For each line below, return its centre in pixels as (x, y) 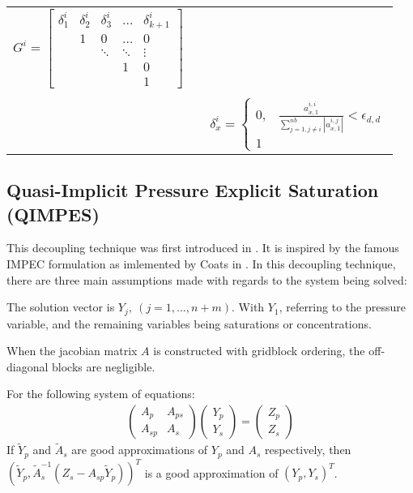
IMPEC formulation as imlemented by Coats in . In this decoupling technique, (201, 263)
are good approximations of (140, 450)
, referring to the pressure (342, 307)
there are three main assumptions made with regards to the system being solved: (207, 279)
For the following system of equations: (101, 394)
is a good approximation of (211, 472)
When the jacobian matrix (72, 351)
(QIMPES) (53, 214)
